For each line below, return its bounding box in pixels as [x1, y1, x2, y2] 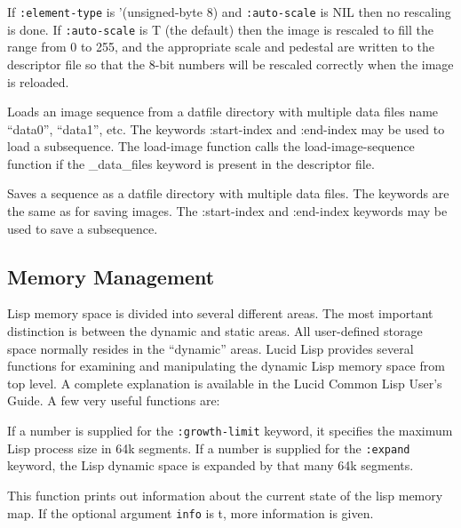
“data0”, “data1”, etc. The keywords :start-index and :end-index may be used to [7, 119, 445, 138]
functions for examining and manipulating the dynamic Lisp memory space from [7, 356, 445, 375]
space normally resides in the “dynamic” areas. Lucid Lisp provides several [7, 339, 414, 357]
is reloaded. [7, 72, 69, 91]
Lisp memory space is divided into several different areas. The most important [7, 304, 433, 323]
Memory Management [7, 262, 215, 290]
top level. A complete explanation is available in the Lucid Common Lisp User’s [7, 373, 442, 392]
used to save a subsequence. [7, 219, 158, 237]
